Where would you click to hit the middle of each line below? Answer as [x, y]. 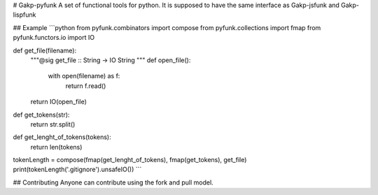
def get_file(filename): [45, 50]
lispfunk [24, 15]
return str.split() [53, 124]
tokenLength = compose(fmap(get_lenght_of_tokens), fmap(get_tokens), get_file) [130, 160]
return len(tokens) [56, 147]
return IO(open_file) [59, 102]
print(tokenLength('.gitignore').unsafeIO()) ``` [77, 169]
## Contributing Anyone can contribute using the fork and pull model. [113, 182]
